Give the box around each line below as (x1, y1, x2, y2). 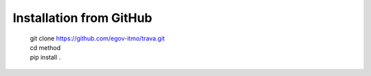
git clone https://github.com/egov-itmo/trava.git (30, 34, 165, 42)
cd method (30, 43, 61, 51)
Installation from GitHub (12, 10, 153, 25)
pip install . (30, 53, 61, 62)
